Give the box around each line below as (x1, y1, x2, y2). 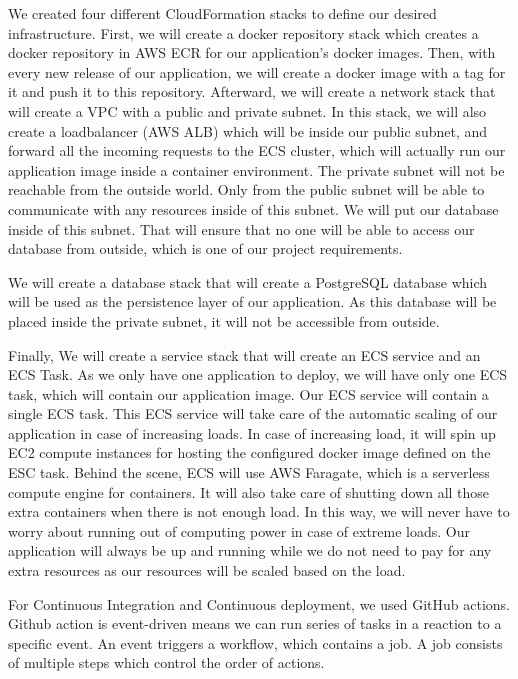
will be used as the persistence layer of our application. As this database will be (8, 291, 497, 312)
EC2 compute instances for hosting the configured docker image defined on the (8, 442, 491, 463)
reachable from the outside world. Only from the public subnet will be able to (8, 179, 485, 200)
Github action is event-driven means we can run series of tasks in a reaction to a (8, 613, 502, 634)
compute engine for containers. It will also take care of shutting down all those (8, 481, 490, 502)
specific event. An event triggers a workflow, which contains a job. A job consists (8, 632, 503, 653)
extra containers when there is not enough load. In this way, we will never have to (8, 501, 510, 522)
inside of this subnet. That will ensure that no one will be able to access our (8, 218, 475, 239)
